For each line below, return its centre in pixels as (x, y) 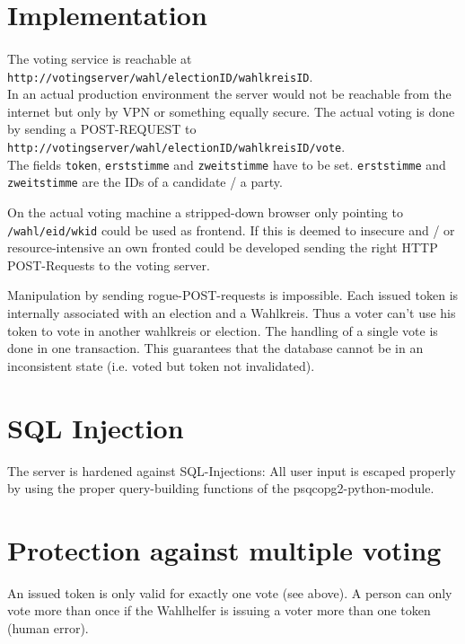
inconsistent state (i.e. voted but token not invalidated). (161, 365)
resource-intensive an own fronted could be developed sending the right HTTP (223, 247)
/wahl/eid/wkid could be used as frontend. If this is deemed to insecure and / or (231, 229)
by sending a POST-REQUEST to (102, 129)
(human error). (48, 628)
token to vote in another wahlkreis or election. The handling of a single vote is (223, 330)
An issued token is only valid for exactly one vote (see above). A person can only (230, 592)
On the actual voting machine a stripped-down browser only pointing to (205, 212)
